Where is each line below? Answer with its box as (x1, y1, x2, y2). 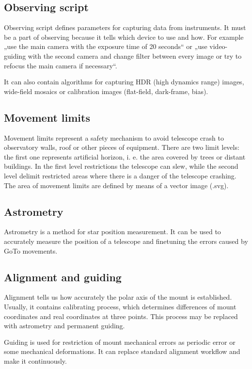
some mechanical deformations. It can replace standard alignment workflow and (4, 346, 240, 356)
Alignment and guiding (4, 269, 122, 284)
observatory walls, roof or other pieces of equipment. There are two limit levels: (4, 142, 239, 152)
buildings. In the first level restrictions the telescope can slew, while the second (4, 161, 238, 171)
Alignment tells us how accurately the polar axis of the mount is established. (4, 292, 232, 302)
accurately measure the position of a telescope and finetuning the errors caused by (4, 236, 248, 246)
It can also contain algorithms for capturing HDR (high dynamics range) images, (4, 77, 244, 87)
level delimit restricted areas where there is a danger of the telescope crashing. (4, 170, 236, 180)
